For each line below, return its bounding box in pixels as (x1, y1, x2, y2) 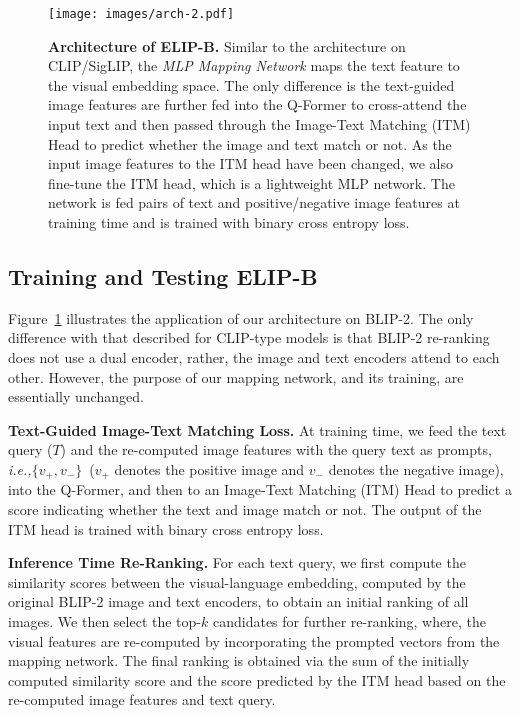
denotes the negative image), (328, 458, 504, 479)
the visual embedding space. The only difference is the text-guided (48, 74, 455, 95)
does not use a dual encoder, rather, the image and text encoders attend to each (8, 346, 500, 367)
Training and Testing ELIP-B (8, 260, 318, 291)
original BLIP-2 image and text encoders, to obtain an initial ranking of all (8, 591, 469, 612)
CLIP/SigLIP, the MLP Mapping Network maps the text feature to (48, 55, 460, 76)
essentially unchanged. (8, 386, 144, 407)
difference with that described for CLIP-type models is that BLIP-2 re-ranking (8, 327, 490, 348)
